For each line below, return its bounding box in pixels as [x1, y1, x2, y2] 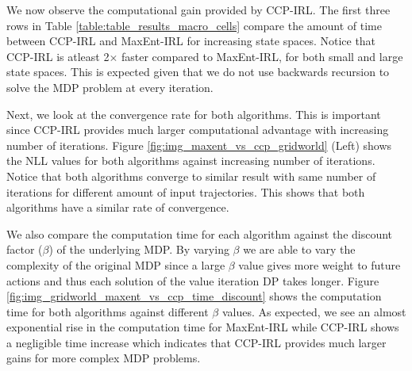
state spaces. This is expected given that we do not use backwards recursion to [6, 63, 390, 80]
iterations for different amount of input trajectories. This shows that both [6, 183, 365, 200]
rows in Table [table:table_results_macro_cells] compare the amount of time [6, 17, 382, 33]
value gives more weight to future [238, 256, 401, 273]
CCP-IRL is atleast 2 [6, 48, 110, 64]
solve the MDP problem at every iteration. [6, 78, 214, 95]
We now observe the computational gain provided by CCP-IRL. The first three [6, 2, 391, 17]
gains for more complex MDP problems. [6, 350, 201, 366]
